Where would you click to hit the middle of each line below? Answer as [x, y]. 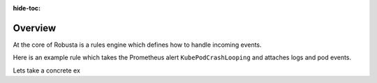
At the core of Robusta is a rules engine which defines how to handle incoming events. [137, 45]
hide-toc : [27, 8]
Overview [35, 28]
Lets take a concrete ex [46, 70]
